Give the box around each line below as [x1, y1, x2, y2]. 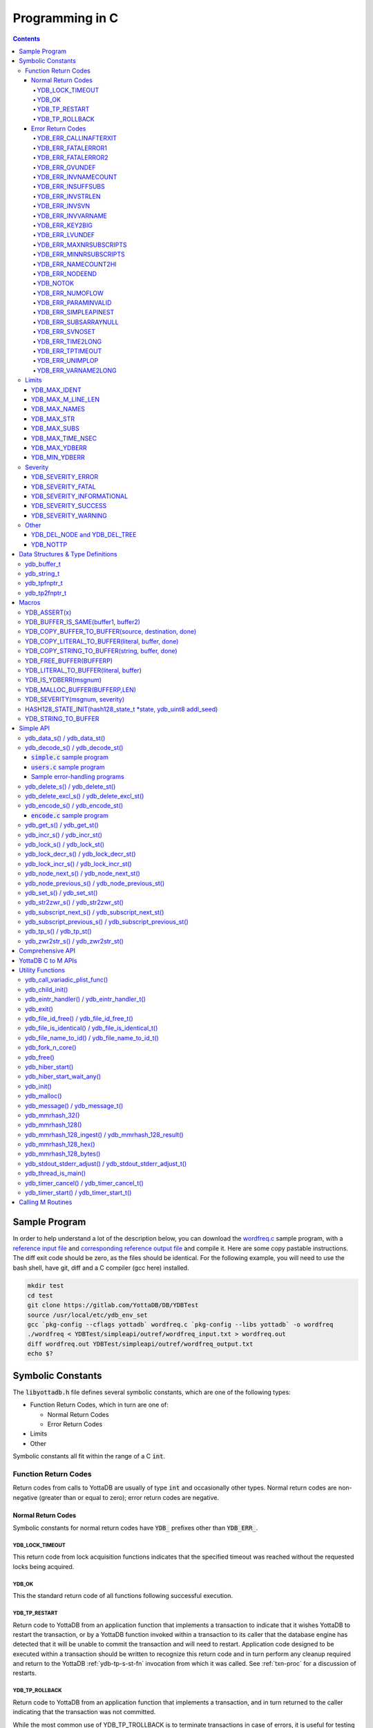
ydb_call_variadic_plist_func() [25, 975, 108, 984]
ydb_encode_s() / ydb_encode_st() [25, 802, 124, 810]
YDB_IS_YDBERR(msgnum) [25, 676, 102, 684]
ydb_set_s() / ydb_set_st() [25, 888, 98, 896]
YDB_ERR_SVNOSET [37, 328, 96, 336]
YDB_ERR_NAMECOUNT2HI [37, 260, 117, 268]
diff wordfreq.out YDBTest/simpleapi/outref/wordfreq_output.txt [27, 1340, 254, 1348]
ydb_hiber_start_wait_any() [25, 1072, 102, 1081]
